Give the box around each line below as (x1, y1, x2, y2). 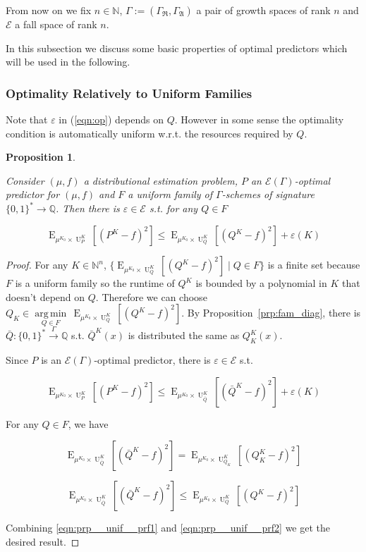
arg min (35, 309, 67, 319)
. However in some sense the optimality (174, 112, 344, 126)
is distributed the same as (128, 328, 240, 343)
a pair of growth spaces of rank (196, 3, 331, 17)
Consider (6, 173, 44, 188)
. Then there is (56, 201, 120, 216)
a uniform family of (128, 187, 213, 202)
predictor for (6, 187, 60, 202)
